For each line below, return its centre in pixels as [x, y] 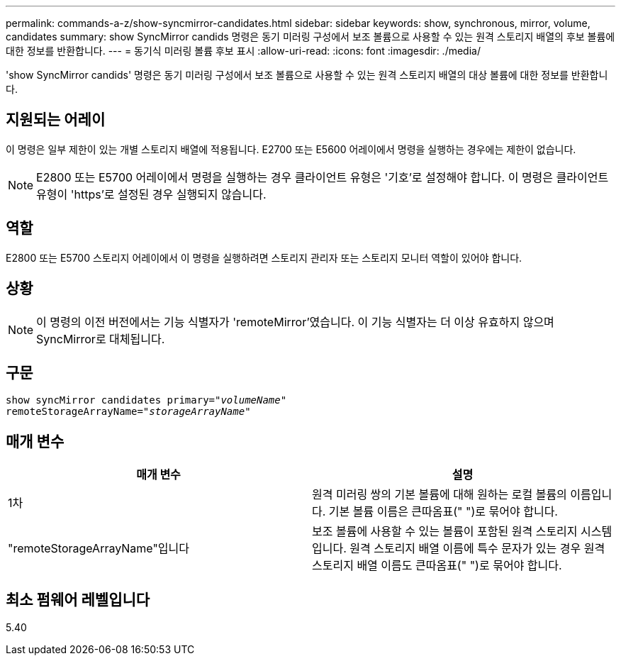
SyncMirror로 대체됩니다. [101, 339]
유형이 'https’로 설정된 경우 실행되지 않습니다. [151, 194]
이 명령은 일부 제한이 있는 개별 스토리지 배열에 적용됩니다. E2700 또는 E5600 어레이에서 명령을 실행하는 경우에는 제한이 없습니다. [291, 149]
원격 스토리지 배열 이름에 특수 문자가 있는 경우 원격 [477, 549]
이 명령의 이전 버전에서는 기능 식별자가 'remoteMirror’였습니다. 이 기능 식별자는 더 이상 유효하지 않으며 [295, 322]
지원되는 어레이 [56, 120]
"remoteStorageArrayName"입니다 [99, 549]
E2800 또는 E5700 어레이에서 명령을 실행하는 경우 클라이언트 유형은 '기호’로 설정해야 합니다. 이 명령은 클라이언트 [323, 177]
